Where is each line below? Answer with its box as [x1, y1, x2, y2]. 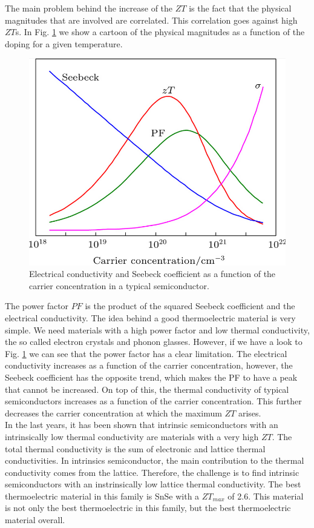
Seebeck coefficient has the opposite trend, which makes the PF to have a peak [5, 370, 298, 383]
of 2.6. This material [227, 489, 304, 502]
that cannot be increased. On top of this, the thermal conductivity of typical [5, 383, 289, 395]
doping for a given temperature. [5, 37, 123, 50]
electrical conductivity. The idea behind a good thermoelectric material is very [5, 311, 296, 324]
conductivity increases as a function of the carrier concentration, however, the [5, 359, 293, 372]
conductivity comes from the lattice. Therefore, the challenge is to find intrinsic [5, 466, 299, 478]
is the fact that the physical [189, 2, 292, 14]
